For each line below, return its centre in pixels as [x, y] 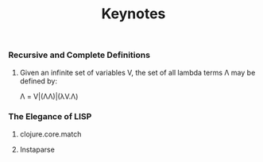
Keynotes [133, 14]
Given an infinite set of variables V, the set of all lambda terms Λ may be [137, 72]
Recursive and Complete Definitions [79, 55]
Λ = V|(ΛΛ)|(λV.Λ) [49, 96]
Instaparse [37, 149]
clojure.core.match [50, 134]
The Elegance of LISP [50, 117]
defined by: [39, 81]
